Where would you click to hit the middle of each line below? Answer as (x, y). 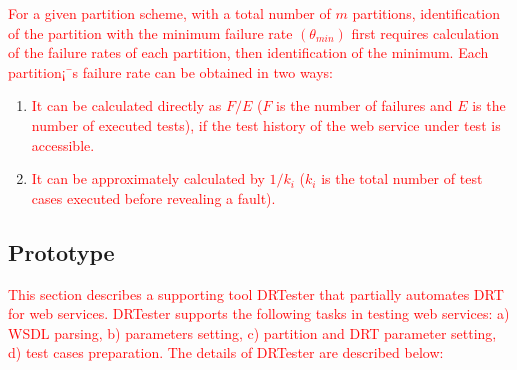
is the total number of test (402, 178)
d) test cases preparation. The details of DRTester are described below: (226, 352)
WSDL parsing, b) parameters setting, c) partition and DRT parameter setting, (252, 332)
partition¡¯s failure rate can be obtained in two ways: (171, 71)
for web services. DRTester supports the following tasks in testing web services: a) (259, 313)
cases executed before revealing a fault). (153, 197)
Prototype (61, 251)
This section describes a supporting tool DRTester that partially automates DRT (256, 293)
